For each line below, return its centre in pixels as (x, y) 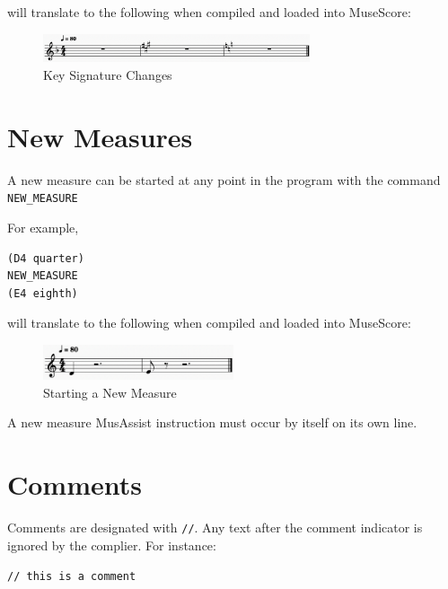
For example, (43, 228)
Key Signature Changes (108, 75)
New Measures (100, 136)
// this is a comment (72, 577)
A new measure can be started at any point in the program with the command (224, 179)
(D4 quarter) (46, 258)
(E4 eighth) (43, 293)
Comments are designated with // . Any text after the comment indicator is (215, 527)
